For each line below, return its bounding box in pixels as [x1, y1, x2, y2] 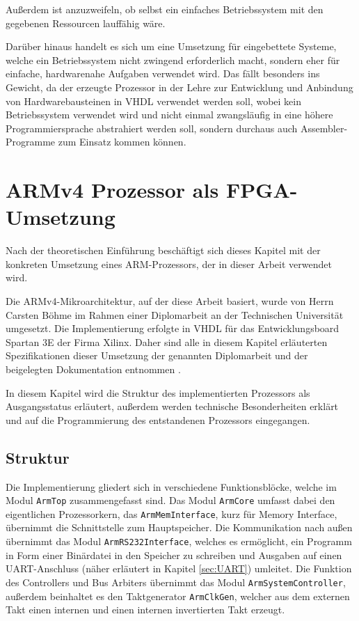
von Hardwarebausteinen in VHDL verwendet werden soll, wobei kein [6, 93, 301, 108]
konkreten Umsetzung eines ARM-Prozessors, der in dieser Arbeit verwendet [6, 256, 332, 271]
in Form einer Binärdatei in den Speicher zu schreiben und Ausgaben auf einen [6, 547, 342, 562]
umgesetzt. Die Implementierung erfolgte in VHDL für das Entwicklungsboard [6, 321, 340, 336]
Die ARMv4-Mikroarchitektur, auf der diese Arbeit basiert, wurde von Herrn [6, 294, 334, 308]
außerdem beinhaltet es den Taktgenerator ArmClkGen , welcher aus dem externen [6, 588, 350, 603]
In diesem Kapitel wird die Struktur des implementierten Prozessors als [6, 385, 310, 400]
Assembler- [301, 120, 348, 135]
